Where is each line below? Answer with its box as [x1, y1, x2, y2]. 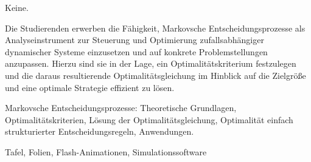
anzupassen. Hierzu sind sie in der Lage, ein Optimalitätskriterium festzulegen [5, 57, 296, 70]
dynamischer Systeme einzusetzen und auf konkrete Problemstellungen [5, 45, 268, 58]
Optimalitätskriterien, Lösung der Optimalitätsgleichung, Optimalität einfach [5, 113, 293, 126]
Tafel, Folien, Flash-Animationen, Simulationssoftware [5, 145, 207, 158]
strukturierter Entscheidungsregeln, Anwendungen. [5, 125, 194, 138]
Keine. [5, 1, 29, 13]
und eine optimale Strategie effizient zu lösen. [5, 81, 175, 93]
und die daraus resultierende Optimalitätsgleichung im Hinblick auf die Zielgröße [5, 69, 306, 81]
